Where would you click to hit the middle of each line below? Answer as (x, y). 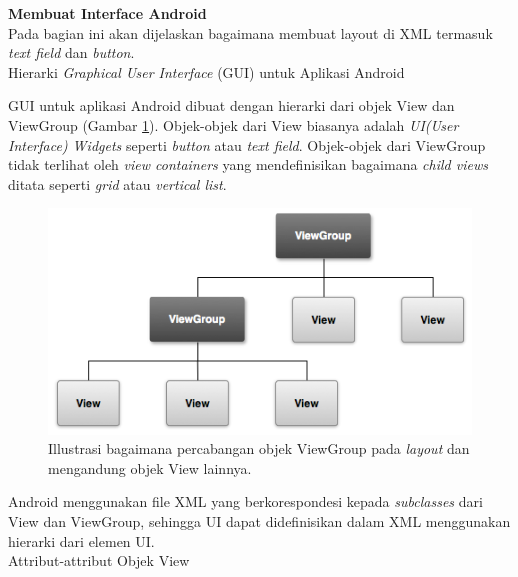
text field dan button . (71, 52)
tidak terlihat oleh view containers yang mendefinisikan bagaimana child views (248, 164)
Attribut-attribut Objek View (99, 560)
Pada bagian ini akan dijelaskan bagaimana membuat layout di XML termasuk (250, 32)
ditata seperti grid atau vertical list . (117, 183)
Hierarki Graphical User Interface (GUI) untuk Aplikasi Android (206, 71)
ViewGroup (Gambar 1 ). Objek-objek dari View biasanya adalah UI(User (233, 124)
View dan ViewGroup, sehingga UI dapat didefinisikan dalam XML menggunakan (259, 521)
